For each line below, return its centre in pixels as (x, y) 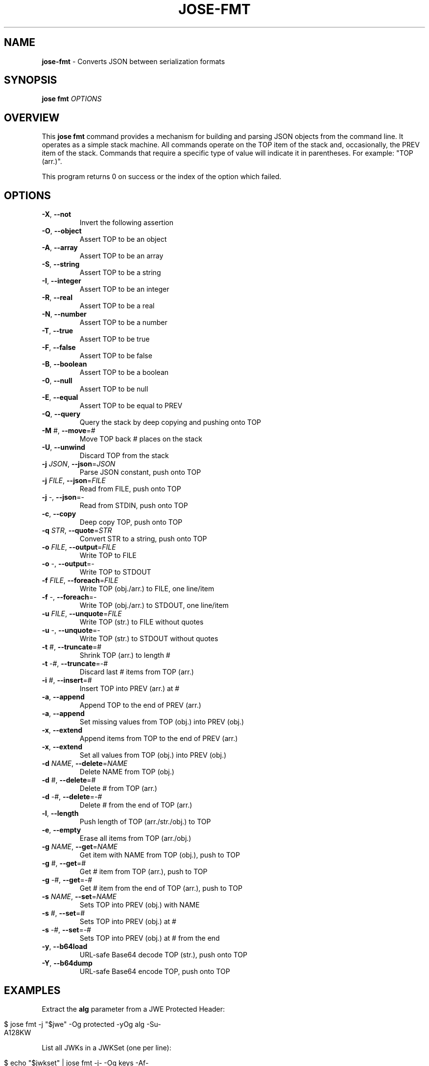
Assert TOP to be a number (123, 323)
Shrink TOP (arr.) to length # (125, 655)
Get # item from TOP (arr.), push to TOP (143, 872)
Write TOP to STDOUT (115, 572)
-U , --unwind (63, 447)
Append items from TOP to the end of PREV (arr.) (159, 739)
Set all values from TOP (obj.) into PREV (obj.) (153, 755)
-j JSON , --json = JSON (79, 464)
